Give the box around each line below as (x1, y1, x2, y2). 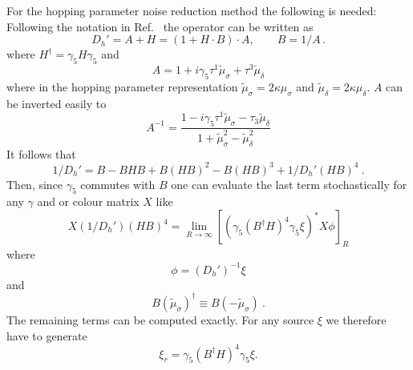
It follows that (6, 145, 76, 162)
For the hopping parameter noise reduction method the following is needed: (6, 2, 377, 18)
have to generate (6, 327, 87, 344)
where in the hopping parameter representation (6, 78, 238, 95)
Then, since (6, 175, 63, 192)
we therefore (326, 311, 387, 328)
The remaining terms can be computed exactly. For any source (6, 311, 314, 328)
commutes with (80, 175, 156, 192)
